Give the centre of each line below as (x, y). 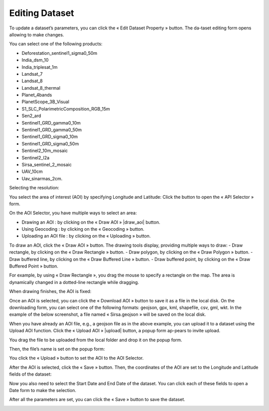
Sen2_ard (31, 116)
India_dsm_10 (35, 60)
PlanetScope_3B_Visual (46, 102)
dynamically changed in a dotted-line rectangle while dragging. (74, 282)
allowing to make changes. (37, 34)
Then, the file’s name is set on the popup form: (57, 349)
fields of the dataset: (30, 374)
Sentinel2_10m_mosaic (45, 151)
